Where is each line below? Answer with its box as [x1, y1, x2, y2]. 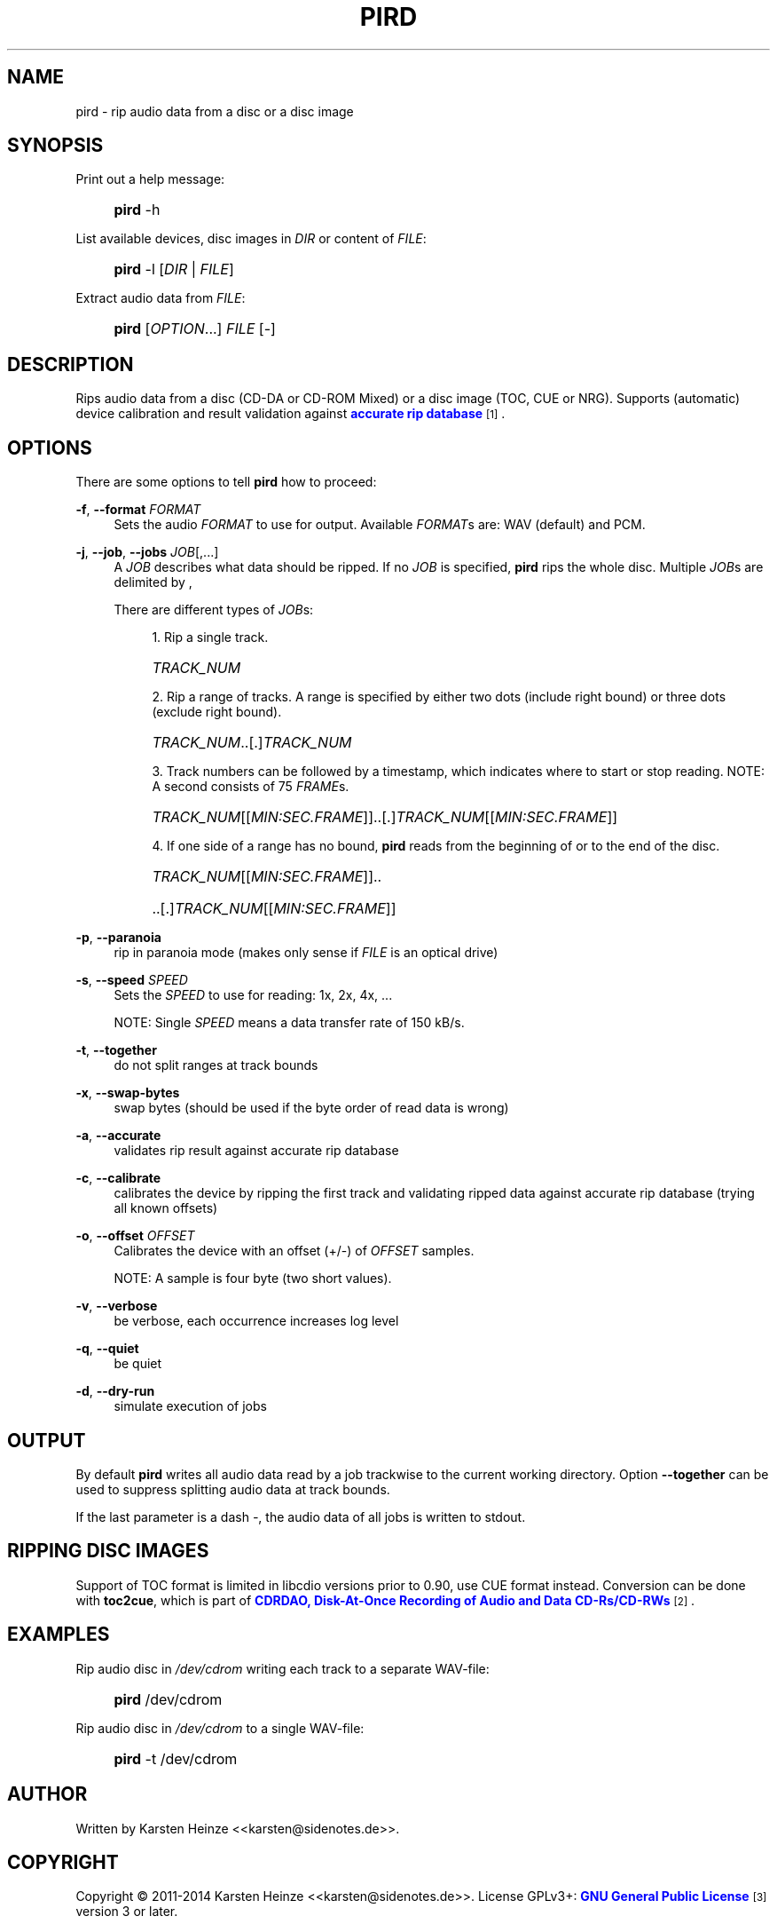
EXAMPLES [7, 1623, 110, 1646]
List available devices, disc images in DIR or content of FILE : [75, 231, 427, 247]
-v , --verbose [75, 1298, 158, 1314]
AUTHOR [7, 1783, 88, 1806]
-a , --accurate [75, 1128, 161, 1144]
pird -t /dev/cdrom [114, 1749, 238, 1768]
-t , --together [75, 1042, 157, 1058]
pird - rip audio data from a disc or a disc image [75, 103, 354, 119]
